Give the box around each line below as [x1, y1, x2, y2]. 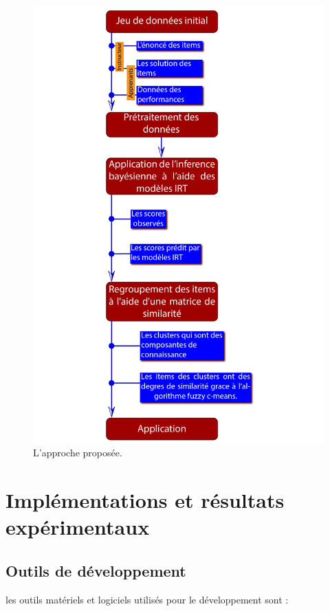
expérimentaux [5, 513, 150, 541]
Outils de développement [5, 559, 186, 581]
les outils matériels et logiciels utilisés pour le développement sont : [5, 592, 289, 606]
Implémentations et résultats [5, 485, 285, 513]
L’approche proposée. [33, 445, 122, 460]
